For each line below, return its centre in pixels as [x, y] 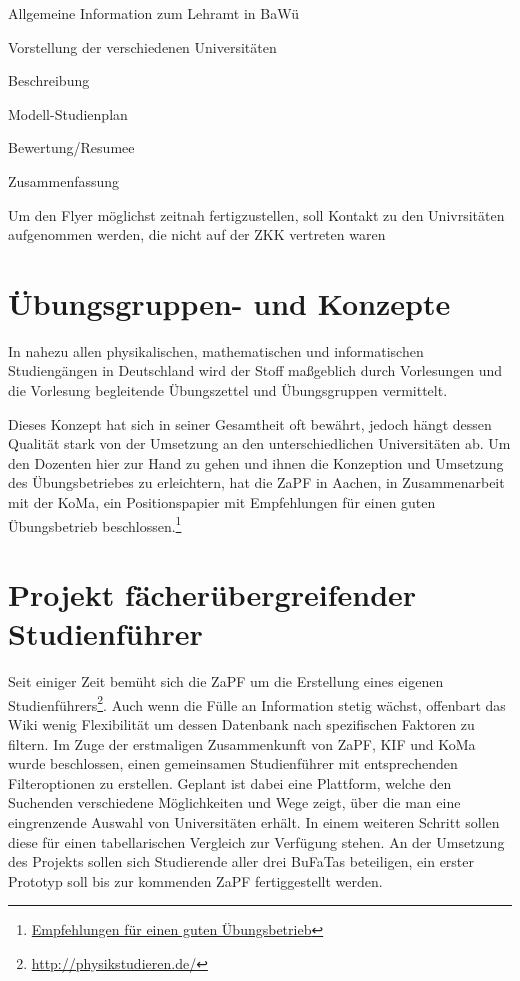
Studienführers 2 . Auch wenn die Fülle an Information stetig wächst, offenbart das [257, 703]
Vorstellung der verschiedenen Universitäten [142, 46]
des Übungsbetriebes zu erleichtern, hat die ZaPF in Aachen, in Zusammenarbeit [256, 482]
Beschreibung [49, 80]
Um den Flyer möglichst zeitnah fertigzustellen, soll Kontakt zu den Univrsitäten [256, 214]
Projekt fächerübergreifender [212, 594]
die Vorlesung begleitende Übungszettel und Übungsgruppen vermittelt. [228, 390]
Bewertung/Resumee [71, 147]
